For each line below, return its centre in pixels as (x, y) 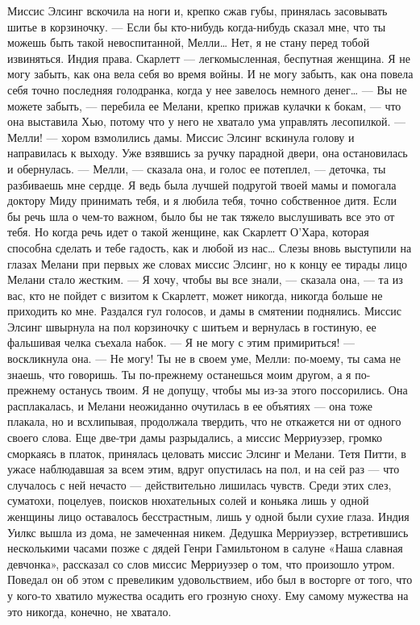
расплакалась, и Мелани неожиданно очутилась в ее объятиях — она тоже (190, 405)
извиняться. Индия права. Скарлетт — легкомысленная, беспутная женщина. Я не (209, 58)
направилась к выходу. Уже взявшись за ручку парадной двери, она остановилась (208, 153)
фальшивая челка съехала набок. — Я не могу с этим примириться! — (181, 342)
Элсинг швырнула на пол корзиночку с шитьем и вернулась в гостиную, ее (192, 326)
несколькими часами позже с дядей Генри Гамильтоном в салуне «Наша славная (205, 548)
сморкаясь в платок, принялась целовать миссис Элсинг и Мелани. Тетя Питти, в (207, 453)
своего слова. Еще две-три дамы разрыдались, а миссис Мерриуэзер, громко (195, 437)
